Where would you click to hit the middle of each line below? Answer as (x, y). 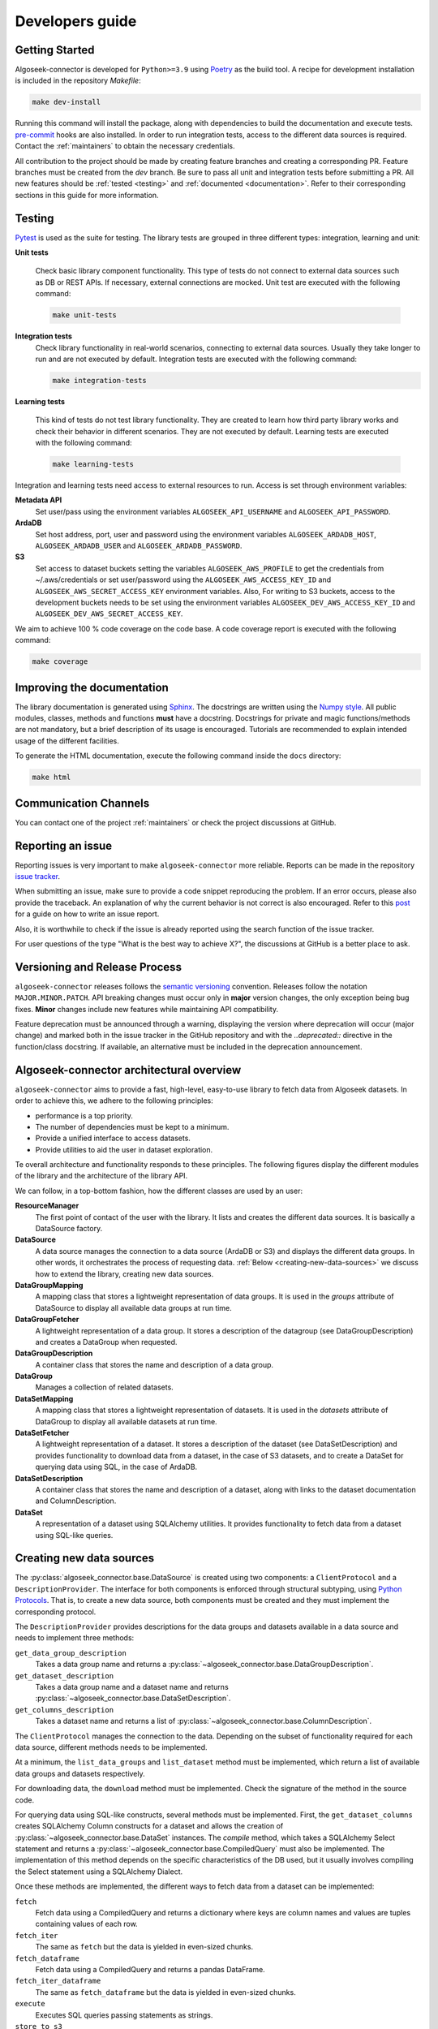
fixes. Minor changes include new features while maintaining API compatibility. (147, 1009)
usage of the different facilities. (67, 741)
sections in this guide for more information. (87, 195)
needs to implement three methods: (75, 1638)
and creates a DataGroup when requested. (106, 1342)
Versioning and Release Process (99, 967)
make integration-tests (100, 380)
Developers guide (76, 21)
